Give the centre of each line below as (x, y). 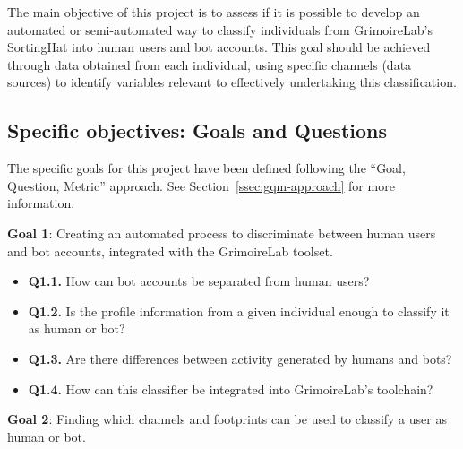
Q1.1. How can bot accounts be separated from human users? (199, 281)
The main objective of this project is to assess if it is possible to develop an (214, 12)
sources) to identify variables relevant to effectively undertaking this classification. (232, 82)
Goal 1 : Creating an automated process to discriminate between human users (222, 233)
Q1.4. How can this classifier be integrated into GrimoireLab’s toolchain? (231, 389)
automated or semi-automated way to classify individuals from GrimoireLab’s (220, 29)
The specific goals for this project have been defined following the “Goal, (206, 168)
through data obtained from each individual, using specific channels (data (210, 64)
